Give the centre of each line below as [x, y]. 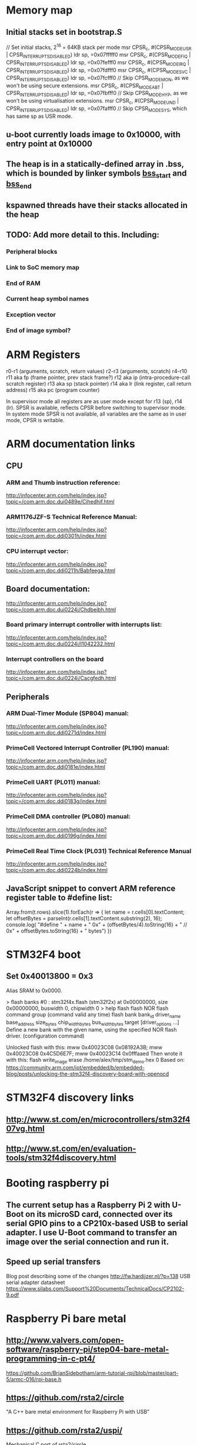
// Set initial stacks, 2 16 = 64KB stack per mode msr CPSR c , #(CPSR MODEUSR [99, 47]
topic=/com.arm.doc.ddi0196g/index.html [56, 835]
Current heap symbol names [48, 299]
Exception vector [31, 315]
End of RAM [23, 283]
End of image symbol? [39, 331]
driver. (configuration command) [45, 1036]
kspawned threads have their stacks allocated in [97, 205]
